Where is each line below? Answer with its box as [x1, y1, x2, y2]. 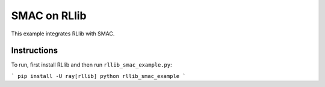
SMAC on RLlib [11, 9, 87, 22]
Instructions [11, 46, 58, 56]
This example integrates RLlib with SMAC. [11, 30, 115, 37]
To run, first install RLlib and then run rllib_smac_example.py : [11, 61, 173, 68]
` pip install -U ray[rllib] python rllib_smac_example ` [11, 73, 186, 79]
